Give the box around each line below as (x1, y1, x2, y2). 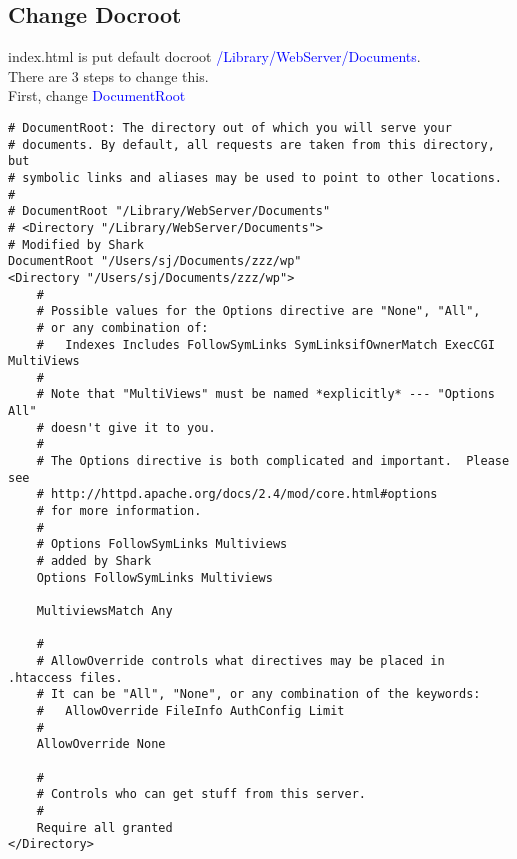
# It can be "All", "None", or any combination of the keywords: (36, 687, 481, 702)
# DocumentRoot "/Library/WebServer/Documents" (8, 204, 331, 219)
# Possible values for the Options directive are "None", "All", (36, 304, 481, 319)
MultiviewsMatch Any (36, 604, 173, 619)
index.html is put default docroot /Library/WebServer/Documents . (8, 46, 421, 67)
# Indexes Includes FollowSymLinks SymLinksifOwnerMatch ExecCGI (36, 337, 495, 352)
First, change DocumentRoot (8, 85, 186, 106)
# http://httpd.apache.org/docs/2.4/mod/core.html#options (36, 487, 438, 502)
